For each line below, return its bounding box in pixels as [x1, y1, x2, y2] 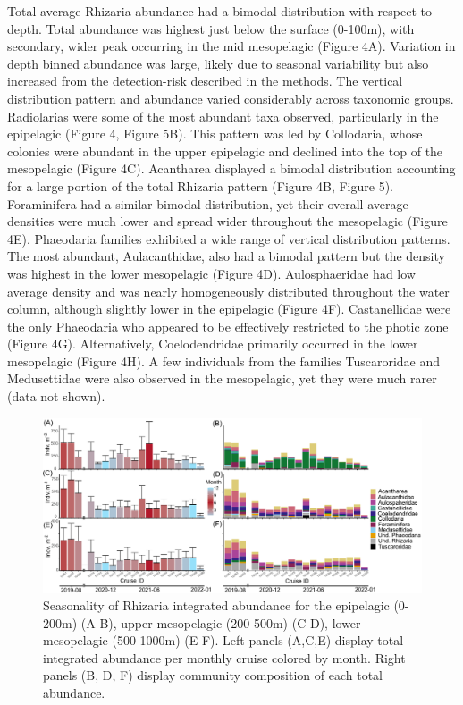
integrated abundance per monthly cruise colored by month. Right [43, 648, 406, 667]
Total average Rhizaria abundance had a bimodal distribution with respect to [7, 2, 432, 20]
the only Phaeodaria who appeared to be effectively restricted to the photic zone [7, 316, 449, 335]
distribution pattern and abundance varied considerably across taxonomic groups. [7, 88, 454, 107]
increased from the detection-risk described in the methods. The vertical [7, 71, 403, 90]
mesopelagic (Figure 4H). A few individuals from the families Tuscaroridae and [7, 351, 441, 370]
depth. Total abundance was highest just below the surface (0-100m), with [7, 19, 415, 38]
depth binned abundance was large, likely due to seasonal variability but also [7, 54, 429, 72]
